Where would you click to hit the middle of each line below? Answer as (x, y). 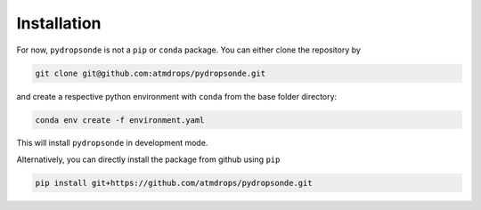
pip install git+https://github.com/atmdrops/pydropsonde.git (174, 183)
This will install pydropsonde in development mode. (112, 143)
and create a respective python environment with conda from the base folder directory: (177, 96)
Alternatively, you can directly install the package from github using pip (148, 159)
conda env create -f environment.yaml (120, 120)
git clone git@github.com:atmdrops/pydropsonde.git (151, 73)
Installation (59, 23)
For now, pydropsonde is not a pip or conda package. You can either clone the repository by (188, 50)
